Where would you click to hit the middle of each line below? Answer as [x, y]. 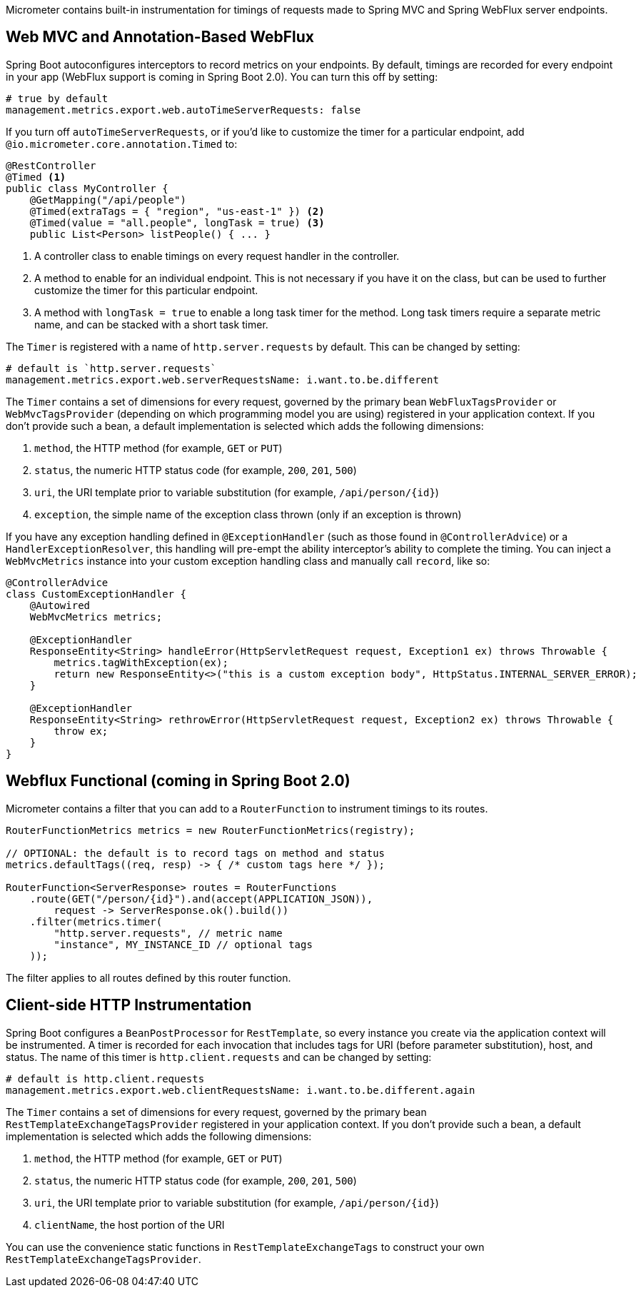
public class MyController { [87, 188]
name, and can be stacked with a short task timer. [151, 324]
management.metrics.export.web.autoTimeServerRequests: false [183, 110]
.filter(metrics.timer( [96, 921]
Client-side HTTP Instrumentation [129, 1005]
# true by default [57, 98]
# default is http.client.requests [105, 1078]
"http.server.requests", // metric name [168, 933]
